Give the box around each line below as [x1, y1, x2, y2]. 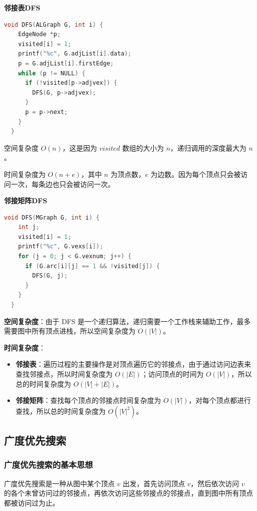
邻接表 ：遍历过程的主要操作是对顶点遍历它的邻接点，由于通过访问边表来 [15, 359, 251, 369]
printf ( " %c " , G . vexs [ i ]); [18, 243, 103, 250]
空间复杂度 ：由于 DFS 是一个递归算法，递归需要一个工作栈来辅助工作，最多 [4, 316, 251, 326]
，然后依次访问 [190, 478, 239, 488]
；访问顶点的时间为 [141, 369, 204, 379]
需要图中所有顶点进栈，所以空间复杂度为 [4, 326, 135, 336]
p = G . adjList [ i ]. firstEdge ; [18, 59, 114, 67]
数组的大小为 [122, 142, 164, 153]
